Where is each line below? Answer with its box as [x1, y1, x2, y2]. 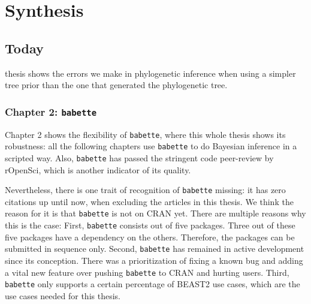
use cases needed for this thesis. [5, 289, 120, 302]
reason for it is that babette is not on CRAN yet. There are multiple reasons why [5, 207, 306, 219]
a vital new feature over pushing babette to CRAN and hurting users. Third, [5, 266, 289, 278]
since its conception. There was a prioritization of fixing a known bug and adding [5, 254, 303, 266]
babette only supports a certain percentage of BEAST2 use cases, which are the [5, 278, 300, 290]
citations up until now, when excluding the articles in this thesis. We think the [5, 195, 294, 207]
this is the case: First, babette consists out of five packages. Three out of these [5, 219, 295, 231]
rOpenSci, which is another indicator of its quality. [5, 163, 191, 176]
